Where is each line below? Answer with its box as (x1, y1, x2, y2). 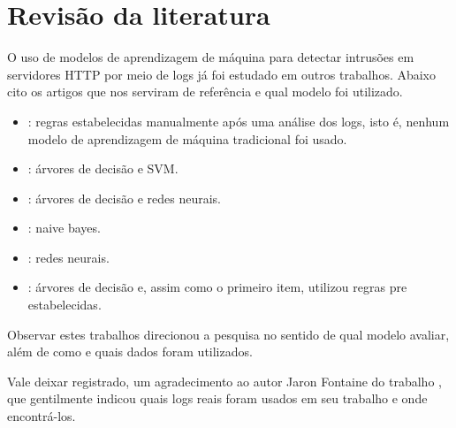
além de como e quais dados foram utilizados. (7, 342, 253, 361)
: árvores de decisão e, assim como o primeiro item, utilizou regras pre (27, 278, 407, 296)
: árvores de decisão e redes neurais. (27, 188, 221, 207)
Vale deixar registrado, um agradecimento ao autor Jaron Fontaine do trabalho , (7, 371, 442, 390)
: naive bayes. (27, 218, 101, 237)
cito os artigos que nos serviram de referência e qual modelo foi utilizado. (7, 82, 403, 101)
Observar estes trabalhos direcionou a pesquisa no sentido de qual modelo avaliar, (7, 325, 450, 343)
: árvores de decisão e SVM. (27, 159, 179, 178)
